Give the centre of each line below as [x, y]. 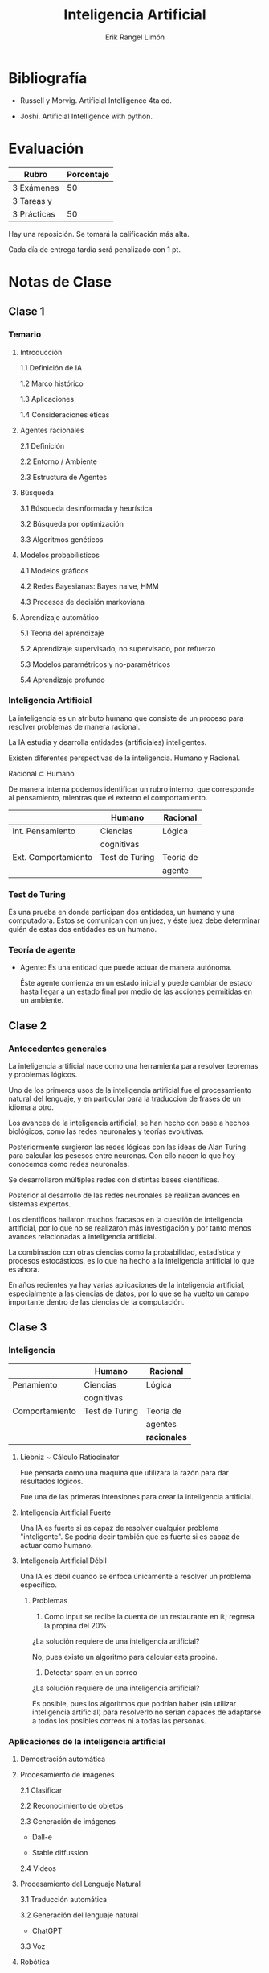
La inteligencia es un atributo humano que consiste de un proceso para [126, 718]
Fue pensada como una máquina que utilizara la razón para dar [124, 1472]
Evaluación [46, 149]
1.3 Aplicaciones [47, 399]
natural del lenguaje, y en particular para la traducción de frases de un [124, 1099]
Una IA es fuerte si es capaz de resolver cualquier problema [119, 1528]
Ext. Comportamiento [53, 857]
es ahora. [24, 1269]
